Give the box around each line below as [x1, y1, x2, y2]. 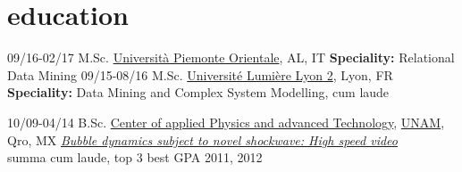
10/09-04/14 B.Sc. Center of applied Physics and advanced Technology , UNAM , [7, 112, 445, 131]
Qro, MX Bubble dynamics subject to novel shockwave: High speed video [7, 130, 398, 149]
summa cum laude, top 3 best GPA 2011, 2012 [7, 148, 263, 167]
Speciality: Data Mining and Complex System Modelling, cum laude [7, 83, 390, 102]
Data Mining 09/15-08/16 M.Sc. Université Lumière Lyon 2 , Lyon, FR [7, 65, 393, 84]
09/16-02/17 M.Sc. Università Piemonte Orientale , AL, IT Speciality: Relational [7, 48, 455, 67]
